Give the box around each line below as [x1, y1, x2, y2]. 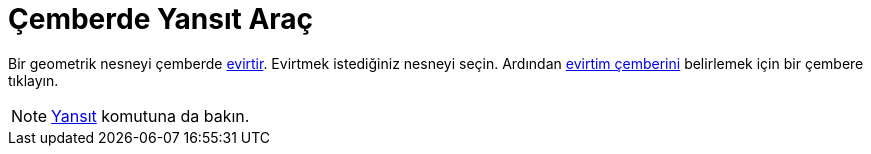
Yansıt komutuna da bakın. [51, 105, 250, 126]
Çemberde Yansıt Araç [8, 2, 314, 36]
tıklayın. [8, 71, 59, 89]
